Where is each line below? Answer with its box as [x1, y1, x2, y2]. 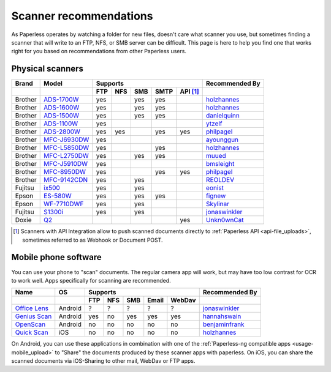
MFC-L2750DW [44, 152, 89, 160]
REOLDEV [205, 176, 235, 184]
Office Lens [15, 304, 49, 313]
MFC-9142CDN [44, 176, 88, 184]
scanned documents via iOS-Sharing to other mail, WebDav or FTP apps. [11, 357, 196, 365]
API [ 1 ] [180, 87, 199, 96]
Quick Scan [15, 328, 48, 337]
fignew [205, 192, 226, 200]
